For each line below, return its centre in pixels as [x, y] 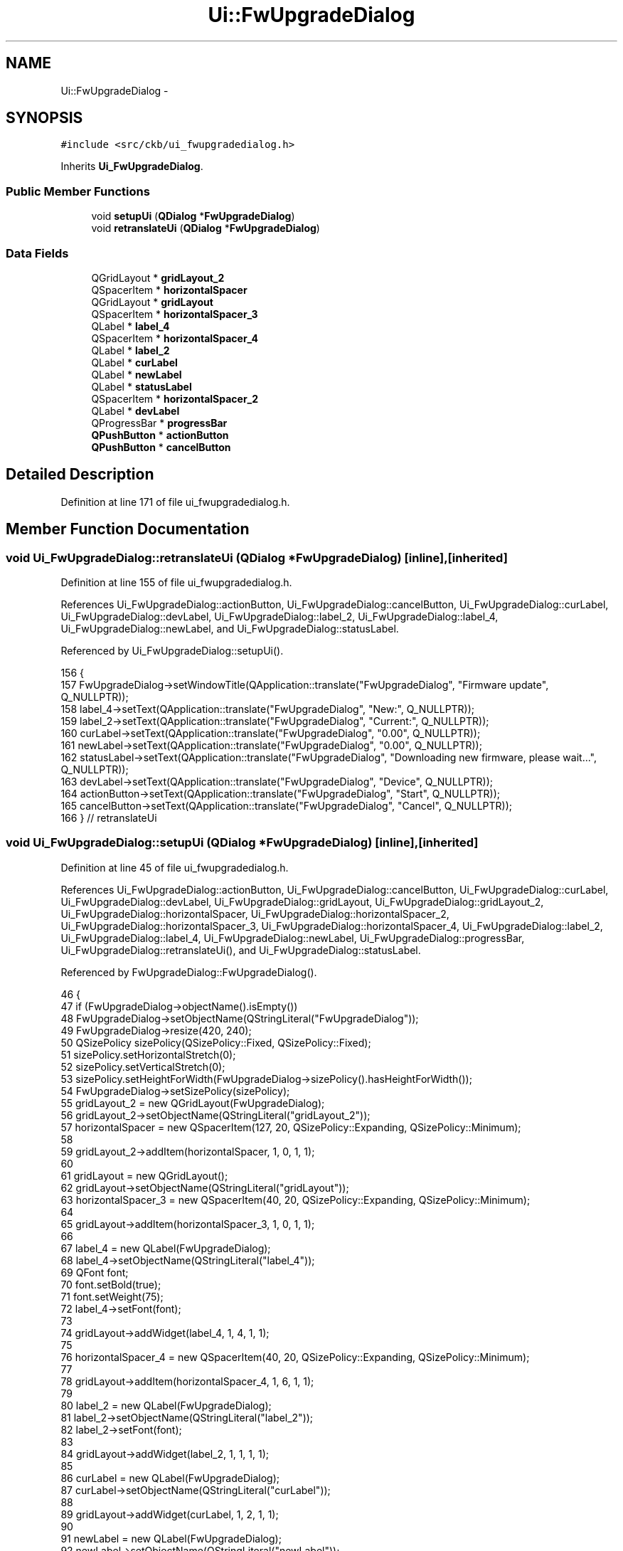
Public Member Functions [78, 191]
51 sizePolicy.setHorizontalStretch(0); [148, 1054]
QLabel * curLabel [134, 362]
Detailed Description [80, 475]
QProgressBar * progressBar [159, 423]
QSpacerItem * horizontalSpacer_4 [175, 338]
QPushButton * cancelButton [161, 447]
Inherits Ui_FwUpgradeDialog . [132, 166]
